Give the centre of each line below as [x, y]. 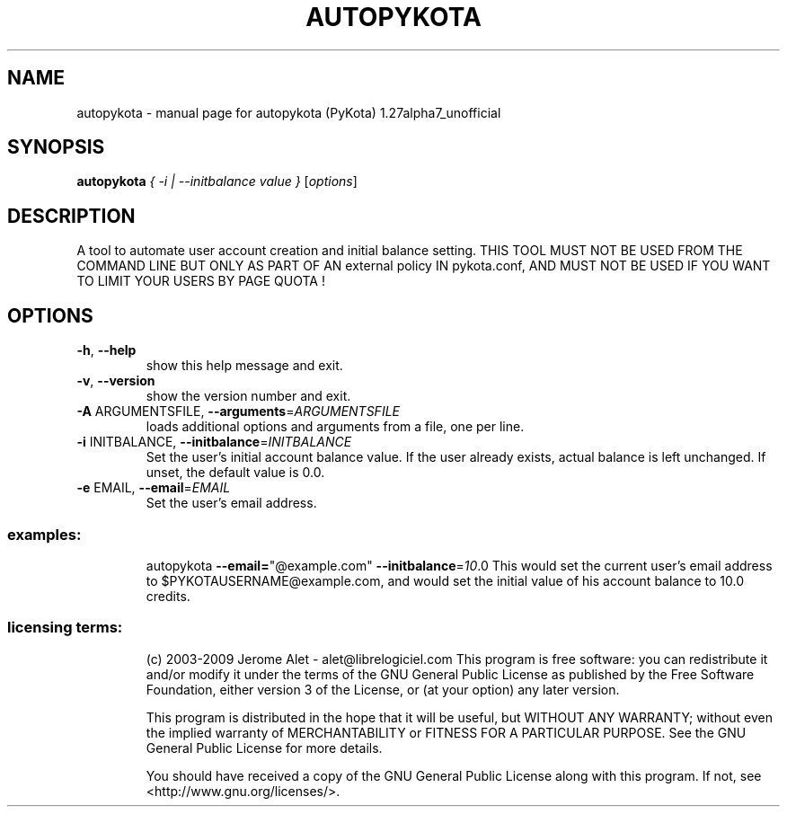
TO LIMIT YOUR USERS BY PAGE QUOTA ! [201, 281]
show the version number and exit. [248, 396]
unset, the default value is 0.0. [235, 473]
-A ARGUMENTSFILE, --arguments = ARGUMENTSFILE [238, 411]
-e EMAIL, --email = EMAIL [154, 488]
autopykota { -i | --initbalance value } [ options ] [217, 181]
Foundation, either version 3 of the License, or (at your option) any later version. [383, 689]
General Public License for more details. [264, 748]
